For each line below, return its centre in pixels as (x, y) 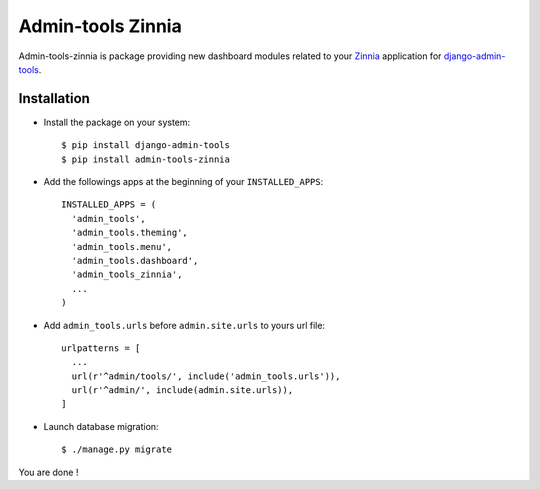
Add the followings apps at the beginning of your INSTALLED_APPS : (183, 182)
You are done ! (48, 472)
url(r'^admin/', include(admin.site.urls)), (182, 390)
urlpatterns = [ (101, 348)
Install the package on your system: (117, 122)
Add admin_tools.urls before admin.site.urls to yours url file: (184, 325)
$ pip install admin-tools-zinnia (145, 159)
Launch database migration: (101, 426)
